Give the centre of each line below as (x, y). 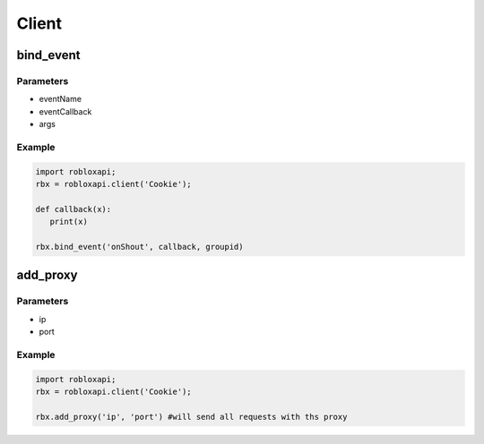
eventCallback (65, 111)
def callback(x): (73, 209)
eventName (60, 99)
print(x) (69, 222)
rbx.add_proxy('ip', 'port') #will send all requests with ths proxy (191, 417)
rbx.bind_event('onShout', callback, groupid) (139, 247)
